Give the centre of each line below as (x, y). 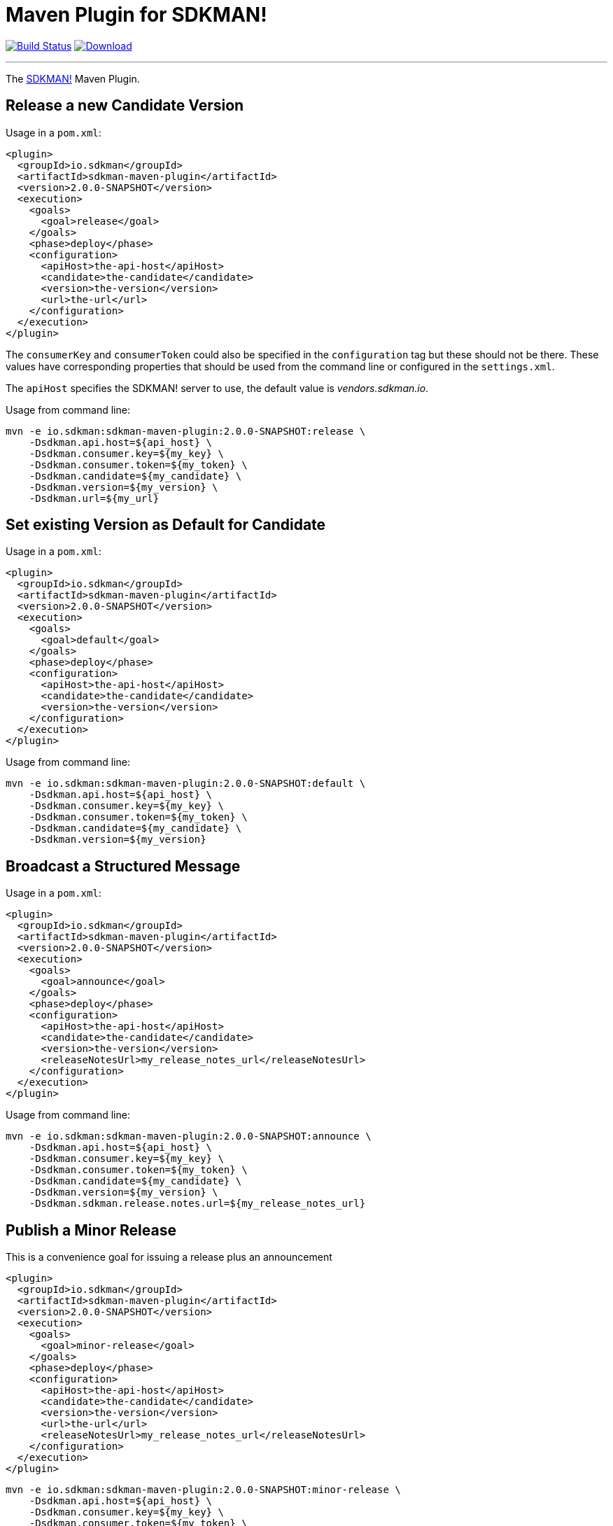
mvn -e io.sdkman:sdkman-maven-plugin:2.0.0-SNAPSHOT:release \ (186, 431)
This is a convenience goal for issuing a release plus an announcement (169, 1257)
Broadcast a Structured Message (123, 866)
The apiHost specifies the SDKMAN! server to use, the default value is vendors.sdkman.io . (217, 388)
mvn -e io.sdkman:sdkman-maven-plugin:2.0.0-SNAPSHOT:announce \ (189, 1136)
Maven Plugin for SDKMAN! (136, 15)
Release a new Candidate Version (125, 106)
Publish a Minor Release (91, 1230)
